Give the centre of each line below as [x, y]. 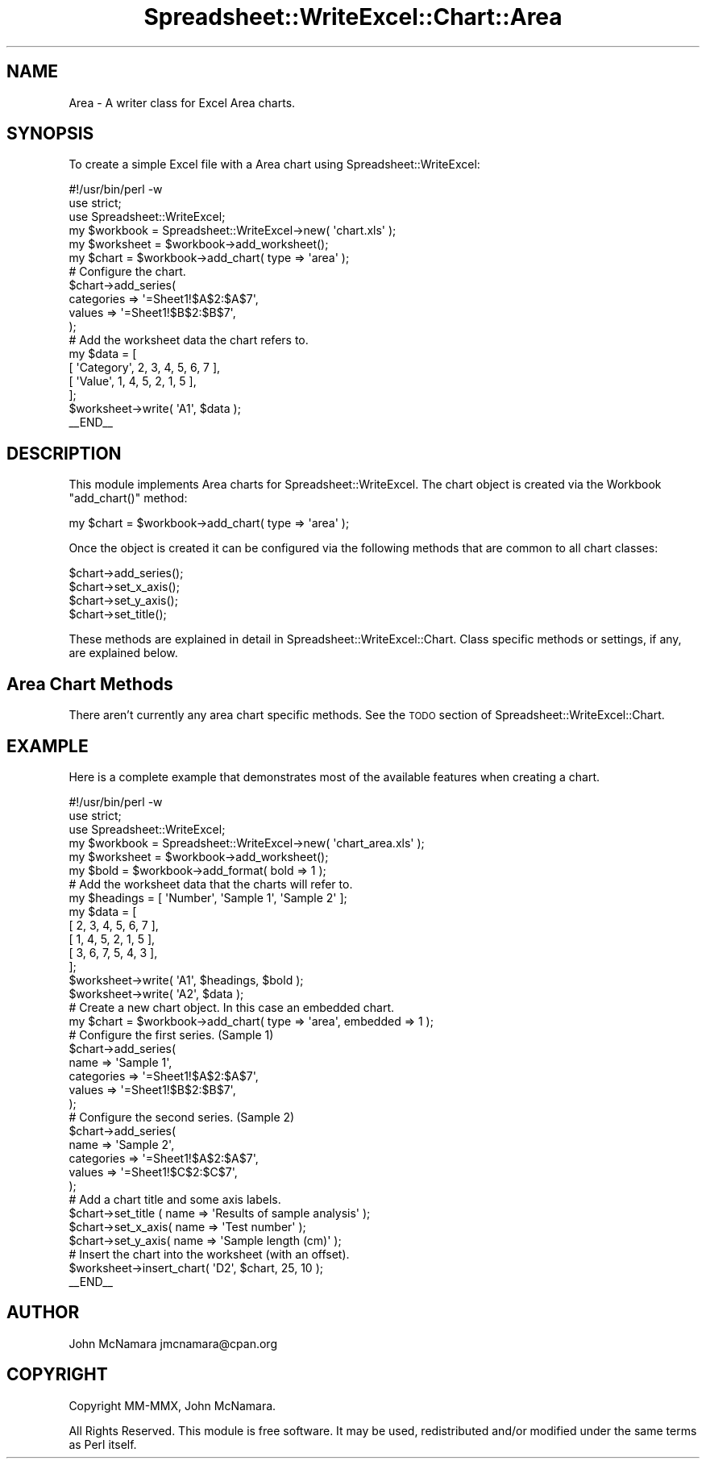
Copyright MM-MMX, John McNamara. [172, 1405]
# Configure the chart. [127, 272]
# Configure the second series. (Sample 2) [182, 1117]
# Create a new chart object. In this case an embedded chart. [232, 1007]
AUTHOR [43, 1313]
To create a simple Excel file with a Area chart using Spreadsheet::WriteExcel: [274, 164]
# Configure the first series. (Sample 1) [171, 1034]
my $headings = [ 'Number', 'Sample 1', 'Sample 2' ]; [208, 897]
